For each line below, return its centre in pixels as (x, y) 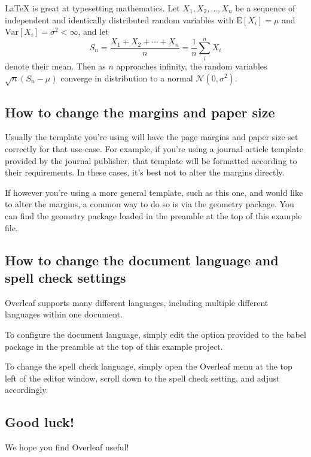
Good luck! (40, 422)
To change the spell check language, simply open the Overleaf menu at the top (149, 366)
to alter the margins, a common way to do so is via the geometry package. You (150, 204)
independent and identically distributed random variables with (119, 19)
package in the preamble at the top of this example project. (114, 346)
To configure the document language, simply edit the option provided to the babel (155, 334)
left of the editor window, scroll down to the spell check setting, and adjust (142, 378)
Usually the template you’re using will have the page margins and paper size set (152, 137)
